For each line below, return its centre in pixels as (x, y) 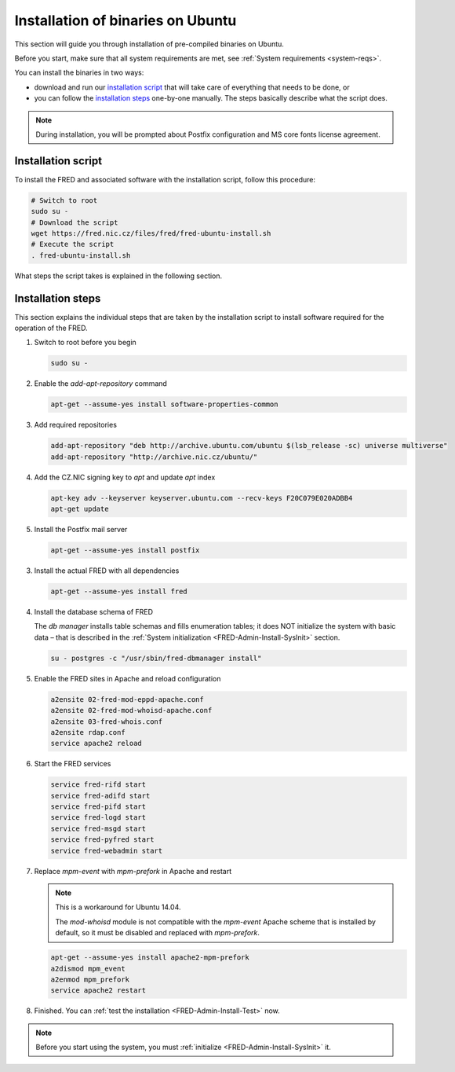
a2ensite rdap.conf (88, 732)
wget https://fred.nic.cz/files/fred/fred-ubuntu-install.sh (151, 233)
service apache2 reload (96, 743)
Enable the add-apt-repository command (101, 384)
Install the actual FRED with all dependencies (107, 571)
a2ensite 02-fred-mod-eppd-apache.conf (127, 699)
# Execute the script (73, 244)
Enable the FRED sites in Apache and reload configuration (127, 678)
